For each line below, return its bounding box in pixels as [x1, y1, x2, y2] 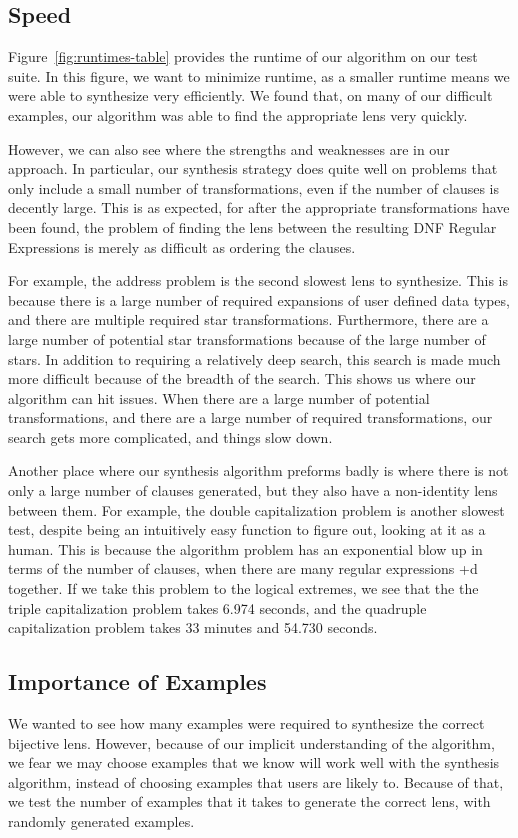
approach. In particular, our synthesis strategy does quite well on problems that [8, 158, 498, 179]
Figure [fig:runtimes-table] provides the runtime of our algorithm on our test [8, 46, 478, 67]
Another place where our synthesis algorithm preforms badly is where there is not [8, 460, 509, 481]
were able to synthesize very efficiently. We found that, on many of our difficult [8, 85, 493, 106]
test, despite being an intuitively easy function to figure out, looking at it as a [8, 519, 486, 540]
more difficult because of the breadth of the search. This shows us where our [8, 368, 476, 389]
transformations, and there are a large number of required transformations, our [8, 407, 493, 428]
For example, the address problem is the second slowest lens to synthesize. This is [8, 270, 509, 291]
